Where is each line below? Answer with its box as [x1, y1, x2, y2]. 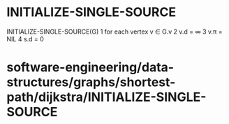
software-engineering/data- [6, 60, 175, 76]
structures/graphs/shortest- [6, 74, 176, 90]
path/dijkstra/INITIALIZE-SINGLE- [6, 89, 207, 105]
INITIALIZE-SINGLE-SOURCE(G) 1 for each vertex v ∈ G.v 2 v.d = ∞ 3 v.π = [6, 27, 223, 36]
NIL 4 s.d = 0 [6, 34, 45, 43]
